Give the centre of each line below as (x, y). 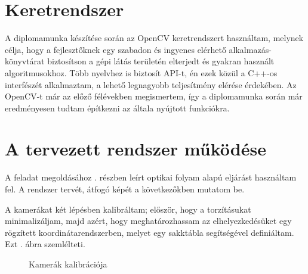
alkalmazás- (250, 49)
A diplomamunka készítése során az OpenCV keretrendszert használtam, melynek (154, 38)
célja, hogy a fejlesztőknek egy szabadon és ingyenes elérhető (115, 49)
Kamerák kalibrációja (68, 264)
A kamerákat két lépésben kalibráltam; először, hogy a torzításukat (128, 209)
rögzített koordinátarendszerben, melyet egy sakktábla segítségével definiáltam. (150, 232)
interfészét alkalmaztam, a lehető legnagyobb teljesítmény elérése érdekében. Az (151, 84)
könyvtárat (25, 61)
